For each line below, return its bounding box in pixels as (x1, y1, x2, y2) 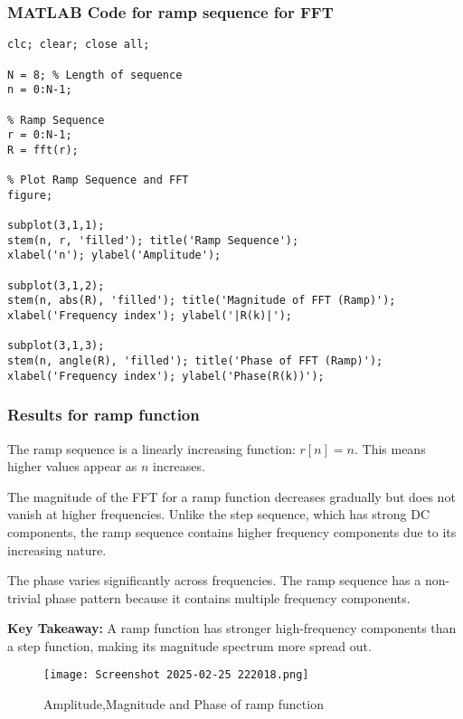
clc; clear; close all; (7, 38, 150, 52)
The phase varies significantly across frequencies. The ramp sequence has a (7, 571, 421, 590)
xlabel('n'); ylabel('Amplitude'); (7, 249, 222, 262)
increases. (153, 457, 205, 476)
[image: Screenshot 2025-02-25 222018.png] (43, 668, 309, 682)
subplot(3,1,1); (7, 219, 105, 232)
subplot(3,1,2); (7, 279, 105, 292)
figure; (7, 188, 53, 202)
